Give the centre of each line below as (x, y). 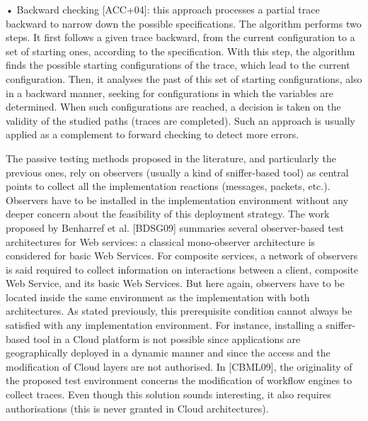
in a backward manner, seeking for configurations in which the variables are (169, 92)
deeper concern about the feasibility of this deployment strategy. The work (168, 214)
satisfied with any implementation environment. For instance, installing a (164, 325)
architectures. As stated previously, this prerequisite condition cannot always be (179, 311)
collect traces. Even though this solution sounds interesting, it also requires (168, 394)
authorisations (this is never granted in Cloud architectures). (137, 408)
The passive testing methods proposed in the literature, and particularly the (171, 158)
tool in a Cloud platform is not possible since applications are (167, 338)
